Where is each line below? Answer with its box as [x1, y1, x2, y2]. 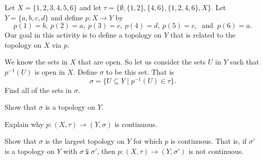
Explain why [5, 118, 44, 129]
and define [50, 12, 83, 22]
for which [133, 136, 163, 146]
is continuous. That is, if [170, 136, 247, 146]
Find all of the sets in [5, 84, 72, 95]
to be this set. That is [106, 66, 174, 77]
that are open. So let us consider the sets [78, 56, 206, 67]
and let [79, 2, 101, 12]
